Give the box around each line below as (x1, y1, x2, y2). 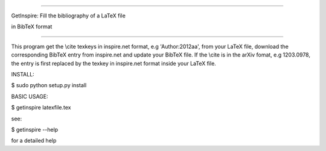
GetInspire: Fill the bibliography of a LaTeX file (11, 12, 126, 19)
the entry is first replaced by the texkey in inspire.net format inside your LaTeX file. (11, 60, 217, 67)
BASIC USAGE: (11, 93, 48, 100)
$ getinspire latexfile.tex (11, 104, 71, 111)
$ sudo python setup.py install (11, 82, 87, 89)
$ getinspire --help (11, 126, 59, 133)
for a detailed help (11, 137, 57, 144)
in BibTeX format (11, 23, 53, 30)
